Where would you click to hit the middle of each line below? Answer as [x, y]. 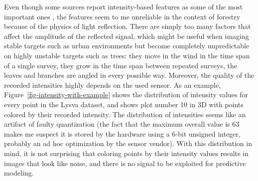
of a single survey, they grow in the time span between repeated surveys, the [121, 65]
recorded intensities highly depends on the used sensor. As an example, [113, 85]
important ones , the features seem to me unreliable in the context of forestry [122, 16]
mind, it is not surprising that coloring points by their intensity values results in [126, 153]
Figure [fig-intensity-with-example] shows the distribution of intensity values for [126, 94]
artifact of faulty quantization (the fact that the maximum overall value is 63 [122, 124]
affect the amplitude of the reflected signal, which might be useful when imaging [127, 36]
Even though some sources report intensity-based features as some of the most [124, 6]
